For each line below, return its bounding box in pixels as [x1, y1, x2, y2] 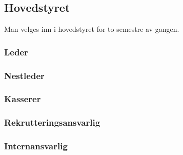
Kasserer [4, 92, 41, 105]
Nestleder [4, 69, 45, 82]
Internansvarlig [4, 140, 68, 152]
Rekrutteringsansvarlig [4, 116, 100, 129]
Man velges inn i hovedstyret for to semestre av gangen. [4, 24, 179, 34]
